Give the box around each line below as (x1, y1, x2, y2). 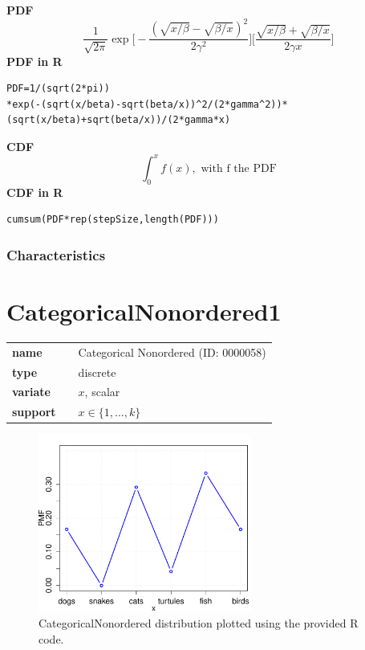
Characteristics (6, 244, 106, 264)
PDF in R (6, 52, 63, 69)
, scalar (84, 383, 120, 400)
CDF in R (6, 183, 63, 200)
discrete (78, 363, 116, 380)
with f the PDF (201, 162, 277, 174)
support (12, 403, 56, 420)
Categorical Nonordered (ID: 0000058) (78, 343, 266, 360)
